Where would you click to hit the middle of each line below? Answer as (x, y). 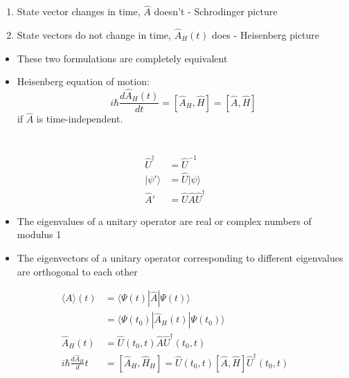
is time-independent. (80, 119)
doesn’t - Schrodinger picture (216, 11)
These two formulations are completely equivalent (122, 58)
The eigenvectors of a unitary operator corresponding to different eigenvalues (180, 258)
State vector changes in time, (79, 11)
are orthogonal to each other (77, 271)
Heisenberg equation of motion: (83, 81)
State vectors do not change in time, (94, 35)
